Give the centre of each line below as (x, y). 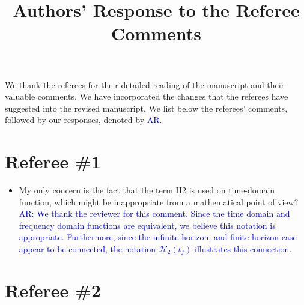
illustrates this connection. (243, 249)
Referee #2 (53, 290)
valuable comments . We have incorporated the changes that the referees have (147, 96)
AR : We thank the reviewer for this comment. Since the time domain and (154, 213)
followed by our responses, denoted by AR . (84, 120)
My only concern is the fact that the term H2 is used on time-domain (147, 190)
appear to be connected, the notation (87, 249)
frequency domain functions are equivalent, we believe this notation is (147, 225)
